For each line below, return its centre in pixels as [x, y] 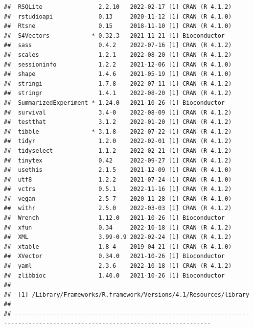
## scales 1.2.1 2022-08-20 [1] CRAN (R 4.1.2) [118, 55]
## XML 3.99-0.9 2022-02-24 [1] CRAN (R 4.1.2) [118, 237]
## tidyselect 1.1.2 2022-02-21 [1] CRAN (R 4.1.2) [118, 151]
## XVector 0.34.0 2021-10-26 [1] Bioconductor [115, 256]
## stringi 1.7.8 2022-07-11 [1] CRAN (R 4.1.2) [118, 83]
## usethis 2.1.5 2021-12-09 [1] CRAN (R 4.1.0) [118, 170]
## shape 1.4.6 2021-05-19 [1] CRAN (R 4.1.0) [118, 74]
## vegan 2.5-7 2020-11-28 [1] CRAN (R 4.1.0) [118, 199]
